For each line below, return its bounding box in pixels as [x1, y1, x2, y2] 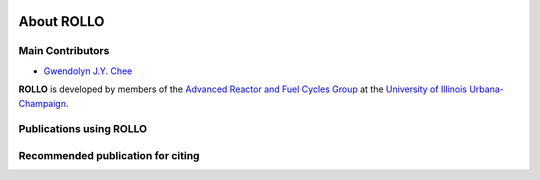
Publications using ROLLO [18, 122, 148, 136]
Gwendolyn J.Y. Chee [43, 65, 133, 77]
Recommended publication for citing [18, 148, 200, 162]
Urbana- [468, 83, 504, 95]
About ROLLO [18, 13, 105, 30]
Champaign [18, 97, 67, 109]
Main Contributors [18, 44, 110, 58]
